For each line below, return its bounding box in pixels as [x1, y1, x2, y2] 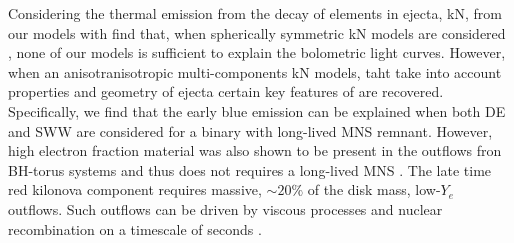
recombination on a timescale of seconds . [8, 218, 262, 239]
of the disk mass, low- [307, 179, 441, 200]
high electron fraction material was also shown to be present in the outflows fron [8, 140, 502, 161]
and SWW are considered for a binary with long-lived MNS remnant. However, [8, 120, 493, 141]
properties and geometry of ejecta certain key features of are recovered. [8, 81, 444, 102]
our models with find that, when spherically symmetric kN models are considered [8, 22, 506, 43]
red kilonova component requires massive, [8, 179, 262, 200]
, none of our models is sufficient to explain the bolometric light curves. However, [8, 42, 506, 63]
